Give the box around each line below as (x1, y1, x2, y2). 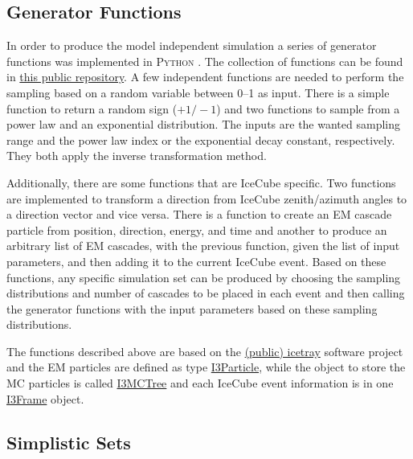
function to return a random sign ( (6, 100, 178, 117)
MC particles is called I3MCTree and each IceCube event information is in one (6, 375, 394, 391)
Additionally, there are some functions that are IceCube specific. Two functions (6, 174, 396, 191)
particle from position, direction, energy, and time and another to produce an (6, 221, 387, 238)
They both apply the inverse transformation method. (6, 147, 267, 164)
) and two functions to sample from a (216, 100, 400, 117)
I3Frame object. (6, 390, 84, 407)
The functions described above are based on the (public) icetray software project (6, 342, 403, 359)
